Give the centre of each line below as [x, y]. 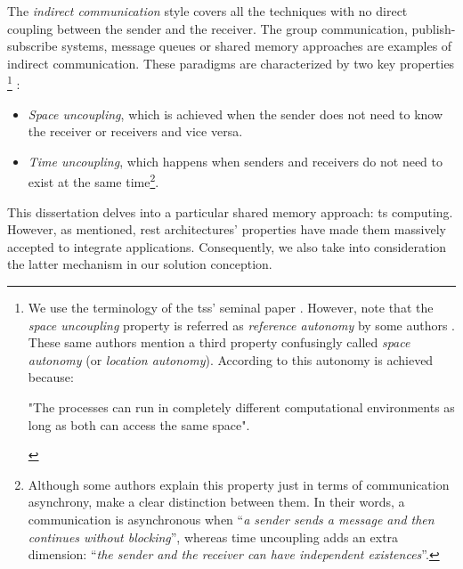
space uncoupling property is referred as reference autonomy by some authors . [242, 325]
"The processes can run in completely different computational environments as [241, 407]
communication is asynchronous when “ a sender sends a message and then [231, 519]
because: [51, 377]
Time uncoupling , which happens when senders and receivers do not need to [236, 161]
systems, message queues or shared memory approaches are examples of [257, 46]
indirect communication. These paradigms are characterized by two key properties [231, 63]
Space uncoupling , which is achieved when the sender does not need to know [236, 114]
